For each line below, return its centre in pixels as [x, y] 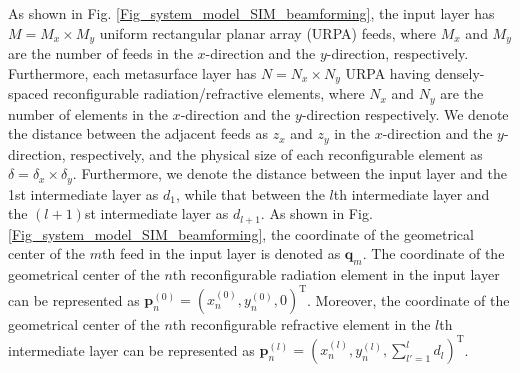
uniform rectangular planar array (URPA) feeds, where [268, 32]
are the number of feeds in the [100, 53]
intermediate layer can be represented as [131, 349]
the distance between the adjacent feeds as [138, 133]
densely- [459, 72]
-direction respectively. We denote [405, 113]
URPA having [388, 72]
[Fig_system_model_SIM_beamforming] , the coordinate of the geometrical [241, 233]
